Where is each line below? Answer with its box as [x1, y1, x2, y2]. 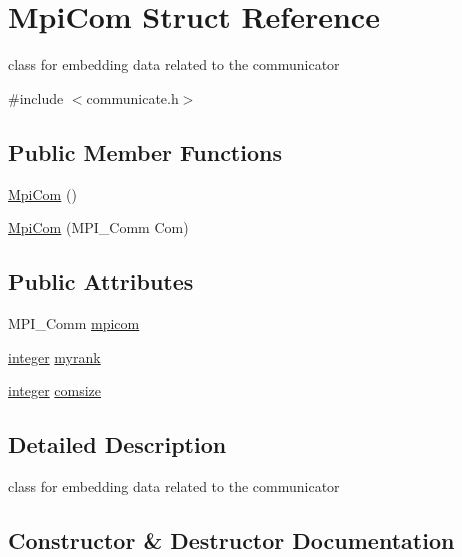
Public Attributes [8, 266, 194, 297]
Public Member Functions [8, 136, 282, 167]
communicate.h [86, 87, 179, 108]
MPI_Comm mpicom [8, 312, 140, 333]
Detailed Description [8, 429, 227, 460]
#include [8, 87, 64, 108]
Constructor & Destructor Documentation [8, 524, 455, 555]
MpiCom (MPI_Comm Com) [8, 217, 189, 238]
